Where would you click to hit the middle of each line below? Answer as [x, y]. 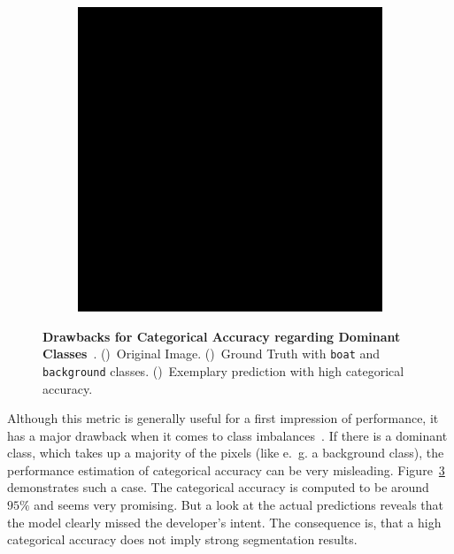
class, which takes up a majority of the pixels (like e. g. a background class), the [226, 453]
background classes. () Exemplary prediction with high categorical [223, 370]
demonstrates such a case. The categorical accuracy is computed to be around [218, 487]
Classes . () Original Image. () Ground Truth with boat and [212, 354]
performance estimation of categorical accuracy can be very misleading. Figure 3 [226, 469]
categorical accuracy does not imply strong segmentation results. [182, 539]
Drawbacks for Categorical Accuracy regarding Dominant [222, 336]
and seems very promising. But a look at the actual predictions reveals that [239, 505]
